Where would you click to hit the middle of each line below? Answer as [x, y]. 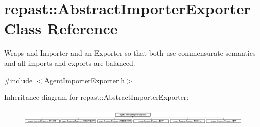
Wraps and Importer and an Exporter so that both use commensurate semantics [130, 53]
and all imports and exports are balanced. [70, 62]
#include [18, 80]
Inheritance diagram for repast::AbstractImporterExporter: [97, 97]
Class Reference [61, 28]
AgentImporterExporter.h [85, 80]
